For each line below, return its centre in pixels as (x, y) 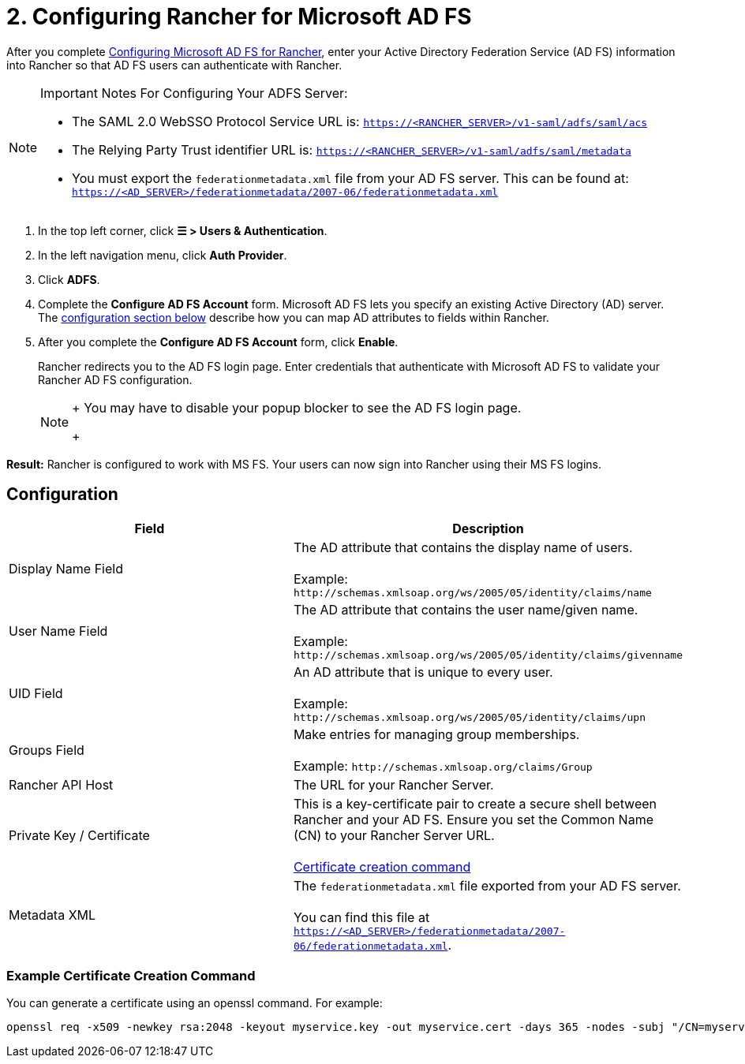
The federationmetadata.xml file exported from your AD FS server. (487, 885)
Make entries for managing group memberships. (436, 734)
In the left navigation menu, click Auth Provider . (163, 255)
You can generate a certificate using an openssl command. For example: (195, 1003)
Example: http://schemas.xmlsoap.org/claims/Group (443, 765)
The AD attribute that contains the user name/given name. (466, 609)
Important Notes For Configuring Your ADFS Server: (194, 93)
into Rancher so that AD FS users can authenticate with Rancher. (174, 65)
